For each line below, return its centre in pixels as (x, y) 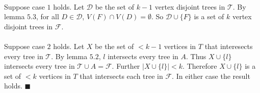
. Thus (196, 56)
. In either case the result (211, 76)
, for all (48, 16)
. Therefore (200, 66)
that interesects (229, 46)
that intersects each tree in (121, 76)
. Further (126, 66)
